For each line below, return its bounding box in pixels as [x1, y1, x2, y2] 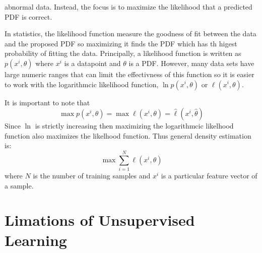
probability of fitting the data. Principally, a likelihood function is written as [5, 48, 241, 58]
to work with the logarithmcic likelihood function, [5, 79, 159, 89]
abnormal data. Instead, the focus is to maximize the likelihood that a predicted [5, 2, 252, 12]
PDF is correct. [5, 11, 52, 22]
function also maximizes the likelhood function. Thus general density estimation [5, 130, 251, 141]
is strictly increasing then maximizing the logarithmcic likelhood [35, 120, 234, 131]
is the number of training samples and [33, 170, 151, 181]
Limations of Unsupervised [5, 210, 195, 230]
